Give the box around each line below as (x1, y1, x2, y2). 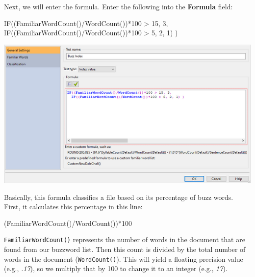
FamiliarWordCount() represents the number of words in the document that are (4, 234, 245, 245)
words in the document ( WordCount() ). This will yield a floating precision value (4, 253, 243, 264)
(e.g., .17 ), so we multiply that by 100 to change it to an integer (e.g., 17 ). (4, 263, 228, 274)
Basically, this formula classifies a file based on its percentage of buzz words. (4, 192, 233, 202)
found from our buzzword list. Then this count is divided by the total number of (4, 244, 246, 254)
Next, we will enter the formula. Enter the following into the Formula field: (4, 1, 233, 11)
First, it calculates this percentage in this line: (4, 201, 143, 212)
